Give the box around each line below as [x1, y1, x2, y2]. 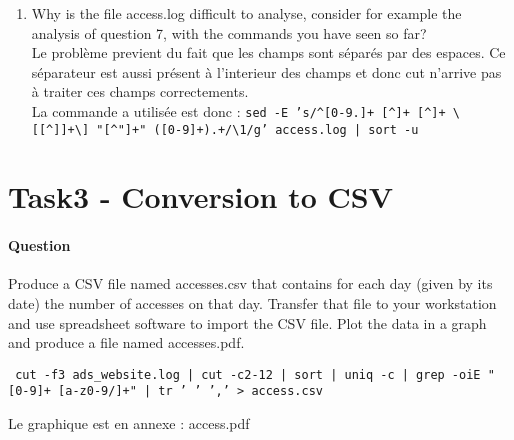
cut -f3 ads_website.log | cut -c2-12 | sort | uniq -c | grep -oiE [15, 367, 481, 382]
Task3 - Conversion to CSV [8, 176, 394, 217]
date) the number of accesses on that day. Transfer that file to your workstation [8, 293, 497, 314]
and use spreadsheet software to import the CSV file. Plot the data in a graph [8, 312, 487, 333]
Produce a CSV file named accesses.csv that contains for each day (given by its [8, 273, 493, 294]
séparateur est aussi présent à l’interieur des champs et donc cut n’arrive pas [31, 61, 502, 82]
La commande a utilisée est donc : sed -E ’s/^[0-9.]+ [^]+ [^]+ [31, 100, 446, 121]
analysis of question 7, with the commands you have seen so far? [31, 22, 427, 43]
